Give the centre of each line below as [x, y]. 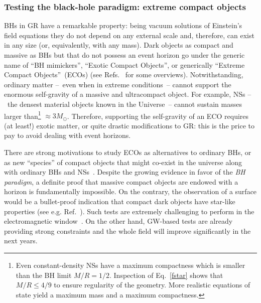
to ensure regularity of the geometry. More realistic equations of [152, 285]
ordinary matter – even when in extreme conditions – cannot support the [118, 84]
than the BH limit [44, 275]
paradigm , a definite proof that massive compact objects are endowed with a [121, 181]
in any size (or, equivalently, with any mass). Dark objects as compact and [119, 45]
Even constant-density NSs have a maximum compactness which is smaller [130, 265]
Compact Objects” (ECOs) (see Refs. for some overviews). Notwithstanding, [124, 74]
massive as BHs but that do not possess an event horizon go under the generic [124, 55]
